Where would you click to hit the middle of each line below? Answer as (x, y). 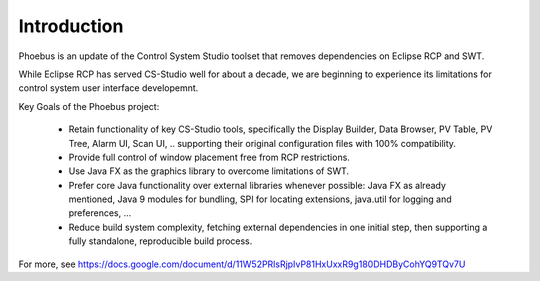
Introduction (71, 26)
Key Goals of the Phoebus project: (89, 106)
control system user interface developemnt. (108, 88)
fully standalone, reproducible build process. (160, 241)
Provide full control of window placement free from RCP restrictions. (209, 157)
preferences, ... (100, 213)
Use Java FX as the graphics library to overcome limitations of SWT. (209, 171)
